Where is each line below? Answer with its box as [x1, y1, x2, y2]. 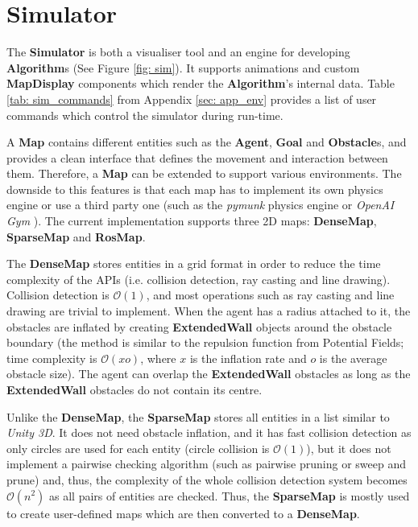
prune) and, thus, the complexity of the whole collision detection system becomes [6, 471, 408, 488]
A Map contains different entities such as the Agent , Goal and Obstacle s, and [6, 134, 407, 150]
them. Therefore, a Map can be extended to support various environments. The [6, 165, 402, 182]
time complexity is [6, 349, 97, 366]
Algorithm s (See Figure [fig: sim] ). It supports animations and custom [6, 59, 360, 76]
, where [140, 349, 176, 366]
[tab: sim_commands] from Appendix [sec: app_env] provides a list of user [6, 90, 377, 107]
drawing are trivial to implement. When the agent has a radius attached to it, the [6, 303, 411, 319]
